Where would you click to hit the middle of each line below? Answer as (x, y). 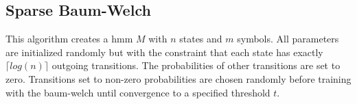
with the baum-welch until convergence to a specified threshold (138, 92)
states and (201, 39)
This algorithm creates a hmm (69, 39)
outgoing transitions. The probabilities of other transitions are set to (196, 65)
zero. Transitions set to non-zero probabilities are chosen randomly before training (178, 78)
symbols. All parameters (288, 39)
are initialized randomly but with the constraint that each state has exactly (164, 52)
